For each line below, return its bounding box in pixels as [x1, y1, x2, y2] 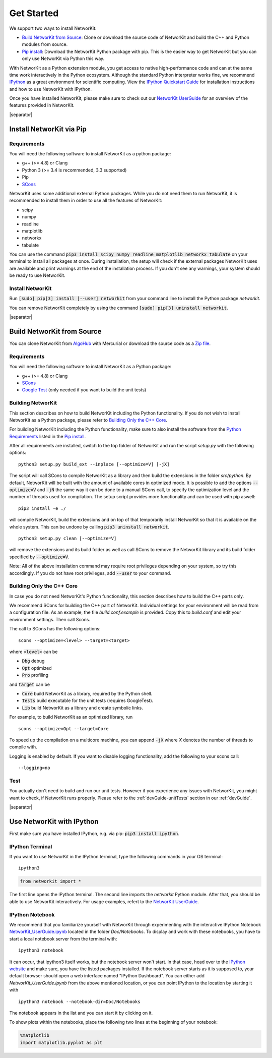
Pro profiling [22, 672, 49, 678]
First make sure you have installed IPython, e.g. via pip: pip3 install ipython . [9, 830, 180, 837]
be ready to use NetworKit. [9, 272, 65, 278]
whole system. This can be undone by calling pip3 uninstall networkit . [9, 523, 170, 530]
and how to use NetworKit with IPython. [9, 86, 92, 92]
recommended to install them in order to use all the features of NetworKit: [9, 197, 163, 204]
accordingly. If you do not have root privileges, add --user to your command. [9, 570, 171, 576]
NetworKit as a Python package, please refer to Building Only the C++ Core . [9, 417, 167, 423]
